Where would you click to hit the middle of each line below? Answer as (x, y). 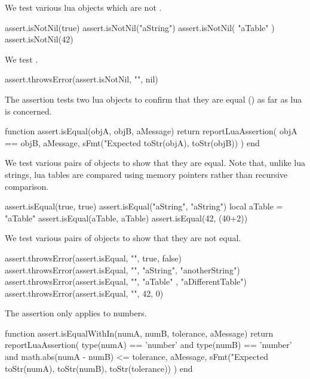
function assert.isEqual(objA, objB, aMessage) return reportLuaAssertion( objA (151, 131)
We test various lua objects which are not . (83, 7)
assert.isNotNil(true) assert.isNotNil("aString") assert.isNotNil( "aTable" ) (140, 27)
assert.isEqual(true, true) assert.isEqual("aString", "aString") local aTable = (144, 206)
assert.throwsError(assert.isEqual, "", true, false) (93, 258)
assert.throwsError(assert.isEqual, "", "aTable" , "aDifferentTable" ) (126, 281)
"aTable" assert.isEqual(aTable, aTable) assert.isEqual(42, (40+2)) (126, 218)
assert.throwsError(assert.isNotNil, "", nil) (82, 79)
